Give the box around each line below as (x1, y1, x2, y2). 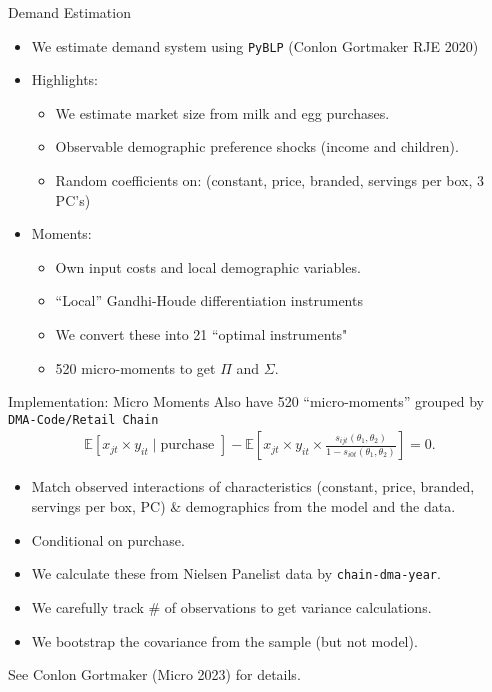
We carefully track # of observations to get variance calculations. (31, 596, 432, 617)
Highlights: (31, 69, 99, 90)
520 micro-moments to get (55, 357, 216, 378)
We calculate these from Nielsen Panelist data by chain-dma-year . (31, 563, 441, 584)
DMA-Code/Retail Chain (8, 412, 159, 427)
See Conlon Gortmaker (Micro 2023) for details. (8, 664, 301, 685)
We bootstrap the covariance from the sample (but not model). (31, 630, 418, 651)
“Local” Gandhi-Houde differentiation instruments (55, 290, 363, 311)
